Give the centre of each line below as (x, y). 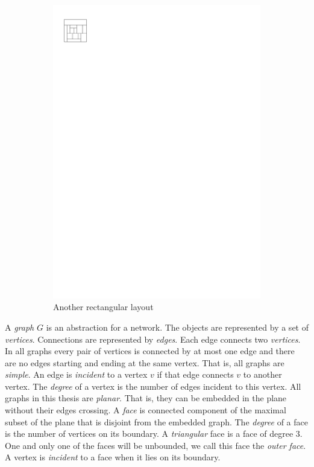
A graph (20, 327)
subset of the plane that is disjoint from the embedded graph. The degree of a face (156, 421)
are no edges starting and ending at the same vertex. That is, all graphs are (145, 362)
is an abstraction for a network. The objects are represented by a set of (177, 327)
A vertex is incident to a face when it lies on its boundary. (113, 457)
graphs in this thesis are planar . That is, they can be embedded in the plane (146, 398)
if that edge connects (195, 374)
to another (262, 374)
